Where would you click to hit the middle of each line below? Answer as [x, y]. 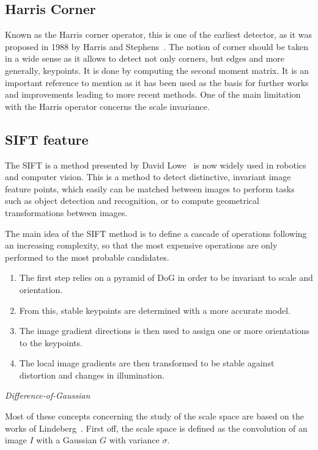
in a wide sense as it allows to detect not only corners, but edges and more [145, 58]
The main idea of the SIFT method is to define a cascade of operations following [156, 233]
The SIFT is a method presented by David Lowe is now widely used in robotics [156, 165]
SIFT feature [47, 139]
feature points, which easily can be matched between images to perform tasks [150, 188]
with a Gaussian [67, 440]
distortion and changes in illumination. [92, 375]
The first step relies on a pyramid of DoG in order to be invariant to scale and [166, 278]
